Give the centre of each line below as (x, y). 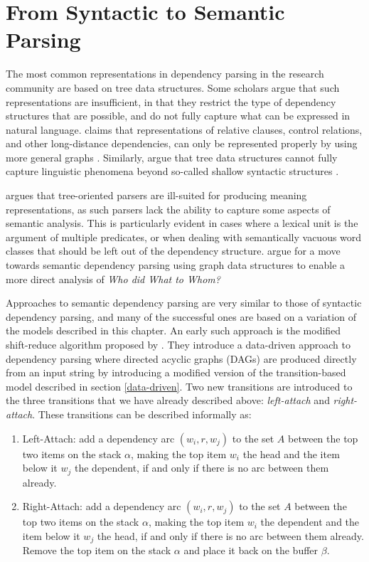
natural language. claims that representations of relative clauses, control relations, (184, 129)
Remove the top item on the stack (97, 550)
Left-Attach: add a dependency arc (98, 438)
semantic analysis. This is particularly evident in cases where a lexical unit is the (182, 223)
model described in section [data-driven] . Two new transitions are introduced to (179, 386)
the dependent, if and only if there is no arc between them (202, 468)
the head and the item (291, 454)
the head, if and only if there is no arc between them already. (230, 535)
